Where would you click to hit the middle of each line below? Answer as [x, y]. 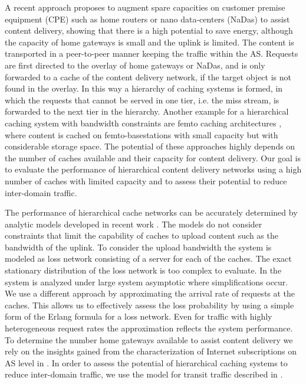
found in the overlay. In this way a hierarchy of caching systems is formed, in [144, 88]
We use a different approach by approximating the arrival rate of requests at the [150, 293]
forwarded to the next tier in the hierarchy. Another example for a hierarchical [147, 111]
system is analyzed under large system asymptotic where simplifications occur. [147, 282]
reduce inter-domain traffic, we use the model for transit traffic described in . [144, 374]
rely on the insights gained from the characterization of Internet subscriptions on [151, 351]
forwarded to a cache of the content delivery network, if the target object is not [148, 77]
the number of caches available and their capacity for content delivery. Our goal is [153, 157]
